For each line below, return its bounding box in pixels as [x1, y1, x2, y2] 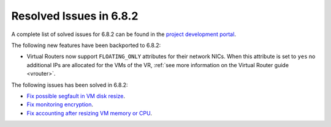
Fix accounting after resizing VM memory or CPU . [26, 109, 153, 117]
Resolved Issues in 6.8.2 [11, 9, 139, 23]
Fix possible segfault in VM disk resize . [26, 92, 126, 100]
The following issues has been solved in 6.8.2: [11, 81, 128, 89]
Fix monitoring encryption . [26, 101, 94, 108]
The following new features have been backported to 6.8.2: [11, 42, 161, 49]
